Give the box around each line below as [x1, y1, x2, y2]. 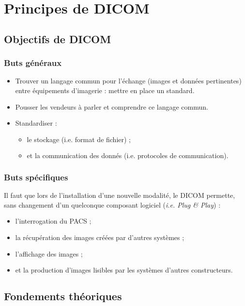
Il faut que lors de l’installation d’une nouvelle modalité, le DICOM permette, [4, 190, 235, 200]
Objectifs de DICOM [4, 31, 111, 46]
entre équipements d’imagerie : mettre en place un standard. [15, 85, 195, 95]
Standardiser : [15, 118, 57, 128]
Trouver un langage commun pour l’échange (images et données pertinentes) [15, 76, 242, 86]
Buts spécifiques [4, 171, 68, 183]
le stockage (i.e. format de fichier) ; [27, 134, 131, 144]
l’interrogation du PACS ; [15, 216, 92, 226]
